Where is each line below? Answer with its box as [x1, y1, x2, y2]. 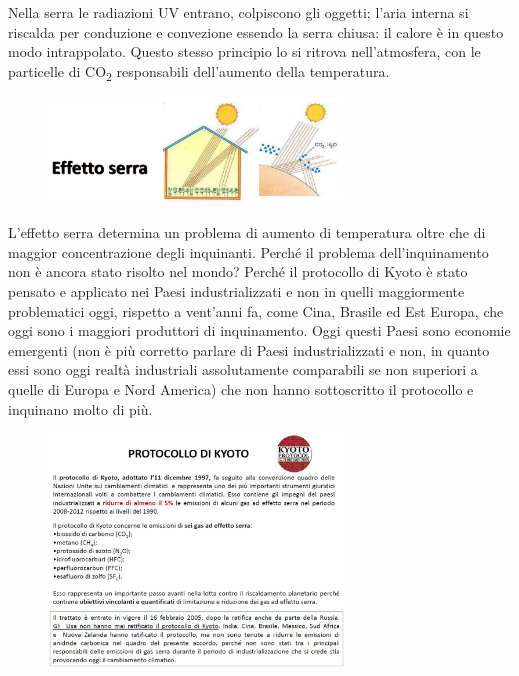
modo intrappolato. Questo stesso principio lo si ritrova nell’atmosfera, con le [8, 41, 481, 62]
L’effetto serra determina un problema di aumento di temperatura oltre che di [8, 222, 486, 243]
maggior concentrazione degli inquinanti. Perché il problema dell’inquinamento [8, 241, 489, 262]
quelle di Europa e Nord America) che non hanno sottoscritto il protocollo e [8, 378, 474, 399]
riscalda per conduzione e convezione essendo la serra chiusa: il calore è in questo [8, 21, 504, 42]
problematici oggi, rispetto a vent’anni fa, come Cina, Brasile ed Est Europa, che [8, 300, 504, 321]
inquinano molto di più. [8, 398, 153, 419]
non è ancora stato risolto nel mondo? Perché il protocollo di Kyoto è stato [8, 261, 468, 282]
